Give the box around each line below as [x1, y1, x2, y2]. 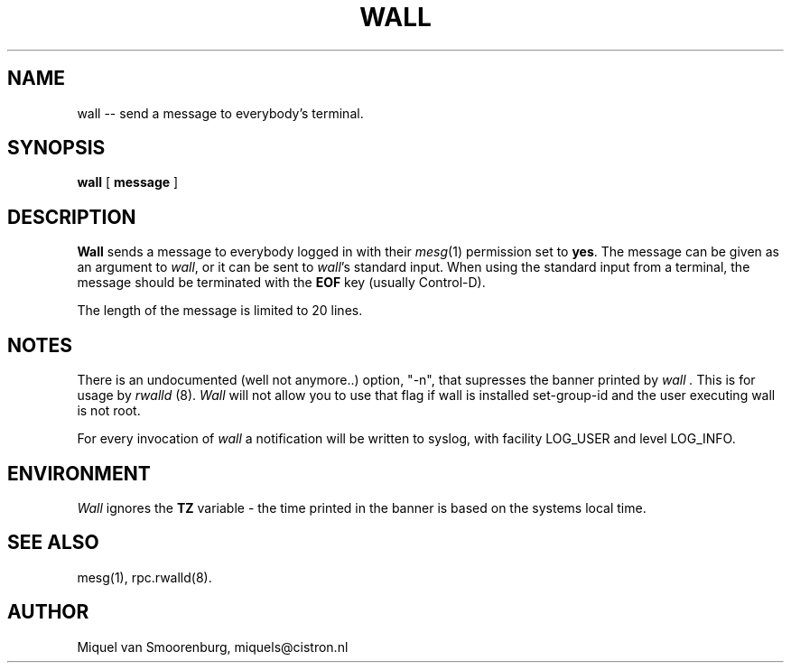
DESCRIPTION [7, 205, 136, 228]
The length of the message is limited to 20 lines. [77, 302, 363, 319]
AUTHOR [7, 600, 89, 624]
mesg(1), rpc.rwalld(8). [77, 569, 212, 585]
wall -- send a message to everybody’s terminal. [77, 105, 364, 121]
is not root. [77, 403, 141, 419]
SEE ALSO [7, 531, 99, 554]
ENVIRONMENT [7, 461, 151, 485]
